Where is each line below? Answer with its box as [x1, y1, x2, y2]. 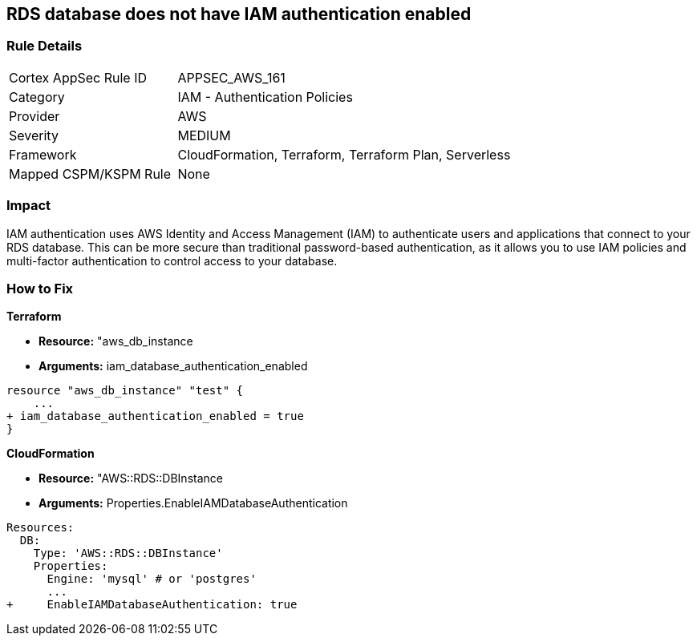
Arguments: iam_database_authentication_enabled [38, 359, 308, 373]
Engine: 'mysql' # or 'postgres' [47, 572, 257, 586]
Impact [6, 197, 51, 214]
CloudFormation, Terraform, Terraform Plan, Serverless [177, 146, 511, 163]
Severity [9, 127, 59, 143]
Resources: [6, 521, 75, 535]
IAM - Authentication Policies [177, 88, 353, 105]
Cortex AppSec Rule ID [9, 69, 148, 86]
